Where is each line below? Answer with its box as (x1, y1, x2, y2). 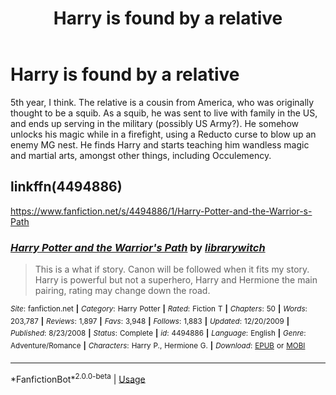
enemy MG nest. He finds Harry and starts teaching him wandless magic (10, 138, 310, 151)
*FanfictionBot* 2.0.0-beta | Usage (10, 371, 146, 385)
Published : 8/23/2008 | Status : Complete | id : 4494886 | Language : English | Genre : (10, 328, 307, 339)
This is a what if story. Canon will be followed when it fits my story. (34, 263, 310, 276)
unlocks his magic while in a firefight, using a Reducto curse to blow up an (10, 128, 317, 140)
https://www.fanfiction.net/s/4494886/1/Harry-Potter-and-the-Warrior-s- (10, 205, 313, 217)
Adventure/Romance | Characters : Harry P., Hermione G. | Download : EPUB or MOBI (10, 341, 306, 351)
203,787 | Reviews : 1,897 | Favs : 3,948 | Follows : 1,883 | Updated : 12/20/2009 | (10, 316, 290, 326)
